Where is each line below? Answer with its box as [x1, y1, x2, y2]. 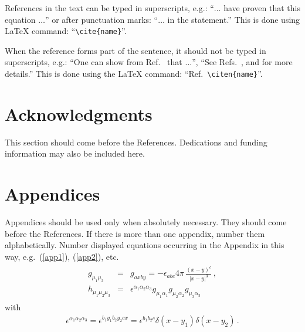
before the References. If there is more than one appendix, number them [5, 227, 265, 239]
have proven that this [223, 2, 300, 13]
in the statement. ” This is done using [167, 13, 300, 25]
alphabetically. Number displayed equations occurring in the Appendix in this [5, 239, 284, 251]
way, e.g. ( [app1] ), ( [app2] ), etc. [5, 250, 119, 262]
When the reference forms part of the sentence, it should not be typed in [5, 44, 266, 56]
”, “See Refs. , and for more [192, 56, 293, 68]
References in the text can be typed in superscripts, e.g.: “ [5, 2, 214, 13]
